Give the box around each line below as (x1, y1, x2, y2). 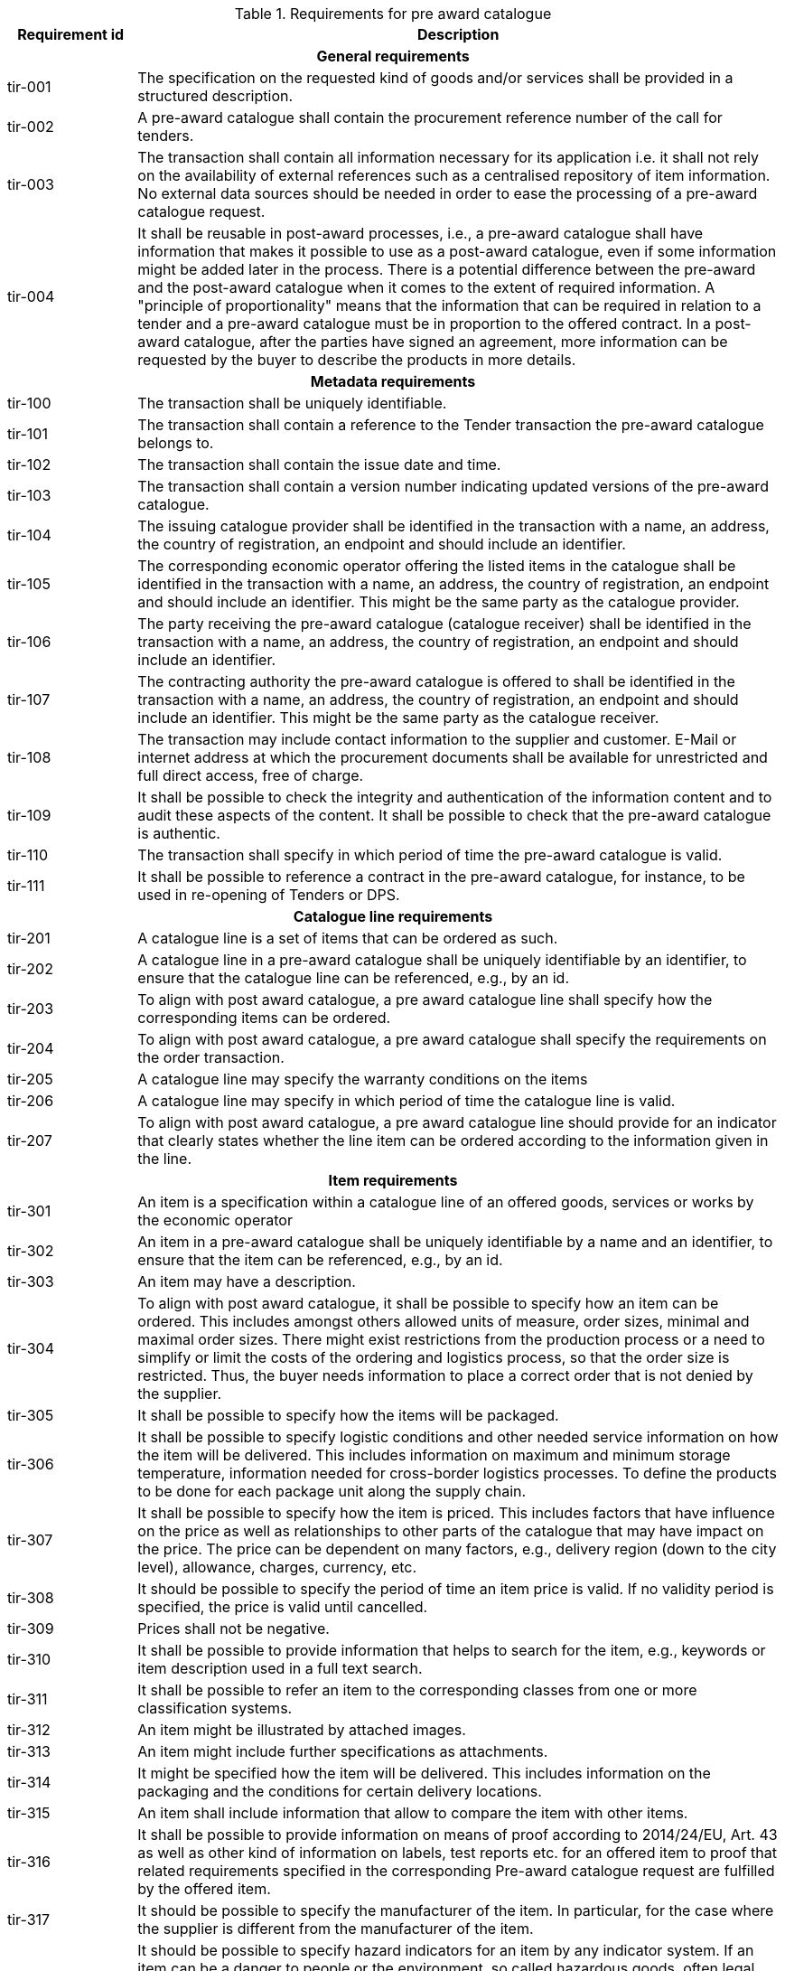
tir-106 (7, 633, 51, 651)
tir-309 (7, 1619, 54, 1638)
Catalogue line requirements (293, 907, 493, 925)
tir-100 (7, 394, 51, 412)
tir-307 (7, 1531, 53, 1549)
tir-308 (7, 1589, 54, 1607)
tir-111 (7, 877, 45, 895)
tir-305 (7, 1406, 54, 1424)
